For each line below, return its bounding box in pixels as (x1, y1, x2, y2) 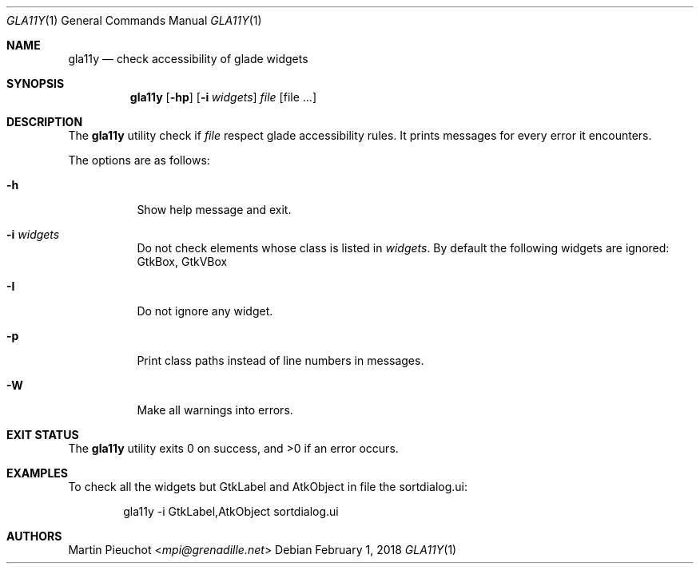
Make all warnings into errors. (137, 403, 293, 417)
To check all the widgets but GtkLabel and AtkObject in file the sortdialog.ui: (68, 480, 468, 493)
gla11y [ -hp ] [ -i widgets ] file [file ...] (129, 90, 316, 104)
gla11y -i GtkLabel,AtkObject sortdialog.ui (123, 505, 339, 518)
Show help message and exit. (137, 203, 292, 216)
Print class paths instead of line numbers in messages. (137, 354, 424, 367)
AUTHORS (6, 529, 62, 543)
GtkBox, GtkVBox (137, 255, 228, 268)
